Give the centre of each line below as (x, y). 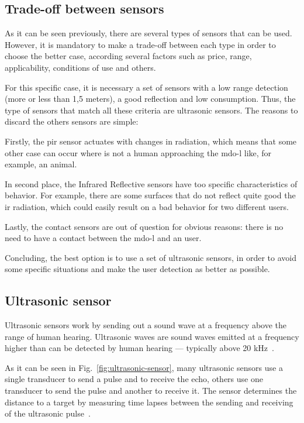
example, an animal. (41, 164)
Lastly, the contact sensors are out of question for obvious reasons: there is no (144, 226)
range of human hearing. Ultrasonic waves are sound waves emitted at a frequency (152, 336)
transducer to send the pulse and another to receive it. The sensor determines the (151, 391)
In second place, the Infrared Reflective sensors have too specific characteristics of (151, 183)
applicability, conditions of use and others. (80, 67)
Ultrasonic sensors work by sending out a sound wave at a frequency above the (146, 325)
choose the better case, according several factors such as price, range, (128, 56)
